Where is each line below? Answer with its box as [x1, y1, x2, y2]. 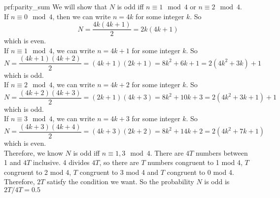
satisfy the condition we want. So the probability [47, 176, 194, 187]
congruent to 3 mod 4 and [79, 166, 159, 177]
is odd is [204, 176, 230, 187]
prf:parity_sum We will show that [4, 1, 107, 11]
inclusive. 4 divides [33, 157, 90, 167]
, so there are [99, 157, 139, 167]
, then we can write [52, 11, 111, 21]
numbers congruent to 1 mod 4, [147, 157, 243, 167]
